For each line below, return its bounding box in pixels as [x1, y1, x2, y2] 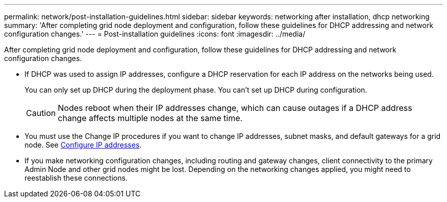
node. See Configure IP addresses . [24, 140, 142, 149]
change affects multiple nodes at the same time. [58, 113, 243, 123]
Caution [26, 108, 56, 118]
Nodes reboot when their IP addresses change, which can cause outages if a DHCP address [58, 103, 412, 113]
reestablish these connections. [24, 174, 128, 182]
